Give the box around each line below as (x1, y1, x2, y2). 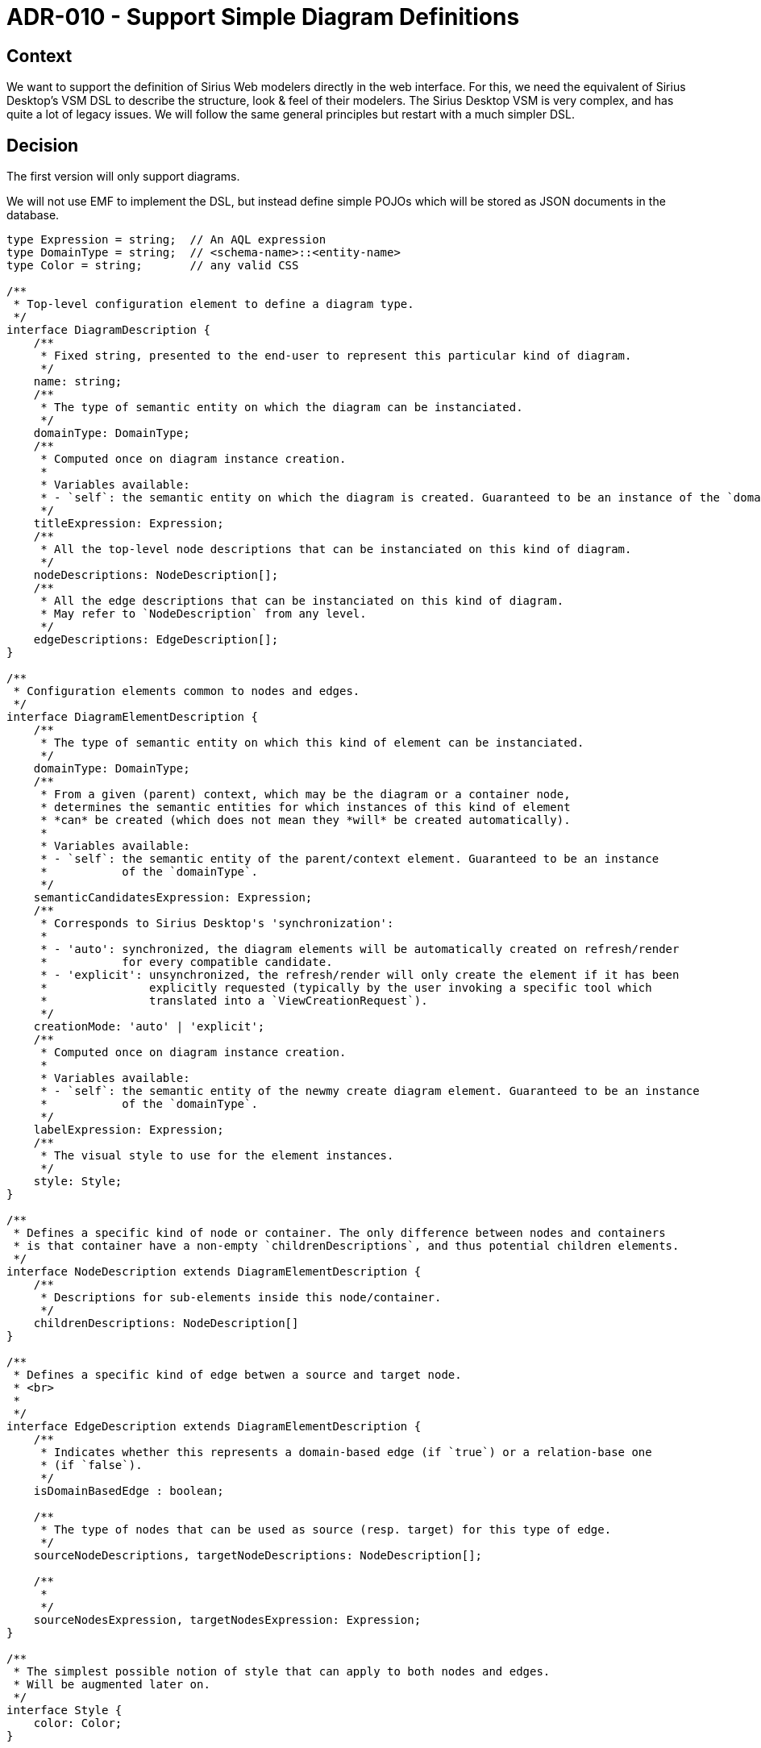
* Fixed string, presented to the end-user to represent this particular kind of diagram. (40, 349, 632, 363)
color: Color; (33, 1717, 123, 1730)
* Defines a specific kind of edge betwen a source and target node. (13, 1368, 462, 1382)
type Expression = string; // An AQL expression (6, 233, 326, 247)
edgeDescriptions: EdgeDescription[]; (33, 633, 279, 647)
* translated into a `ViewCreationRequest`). (40, 994, 428, 1008)
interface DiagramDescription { (6, 323, 210, 337)
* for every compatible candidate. (40, 955, 333, 969)
